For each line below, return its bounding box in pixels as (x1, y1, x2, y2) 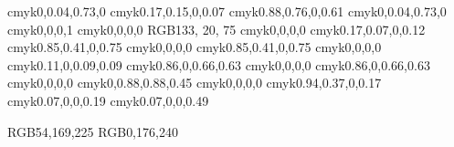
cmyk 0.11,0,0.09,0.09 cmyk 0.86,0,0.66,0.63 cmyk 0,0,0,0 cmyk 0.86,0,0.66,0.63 (7, 55, 430, 74)
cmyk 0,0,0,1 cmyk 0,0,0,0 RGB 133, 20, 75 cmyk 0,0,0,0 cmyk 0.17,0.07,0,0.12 (7, 19, 426, 38)
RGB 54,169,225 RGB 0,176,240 (7, 121, 178, 141)
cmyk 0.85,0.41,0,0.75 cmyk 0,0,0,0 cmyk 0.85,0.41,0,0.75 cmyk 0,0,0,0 (7, 37, 382, 57)
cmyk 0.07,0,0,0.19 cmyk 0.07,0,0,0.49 (7, 90, 209, 110)
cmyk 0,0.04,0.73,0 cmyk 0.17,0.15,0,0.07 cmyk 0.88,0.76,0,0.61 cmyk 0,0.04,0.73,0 (7, 2, 447, 20)
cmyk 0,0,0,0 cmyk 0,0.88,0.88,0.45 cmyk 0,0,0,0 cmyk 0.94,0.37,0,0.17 (7, 73, 382, 92)
